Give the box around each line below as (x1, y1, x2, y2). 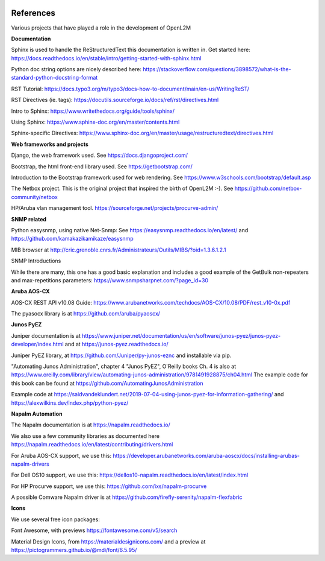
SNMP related (11, 215, 47, 223)
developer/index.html (11, 341, 64, 348)
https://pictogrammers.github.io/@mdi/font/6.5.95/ (11, 547, 137, 554)
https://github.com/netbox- (234, 185, 302, 192)
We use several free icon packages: (11, 516, 101, 523)
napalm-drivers (11, 460, 49, 468)
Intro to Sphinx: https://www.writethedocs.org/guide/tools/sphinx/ (11, 107, 175, 115)
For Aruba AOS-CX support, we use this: (11, 452, 111, 459)
